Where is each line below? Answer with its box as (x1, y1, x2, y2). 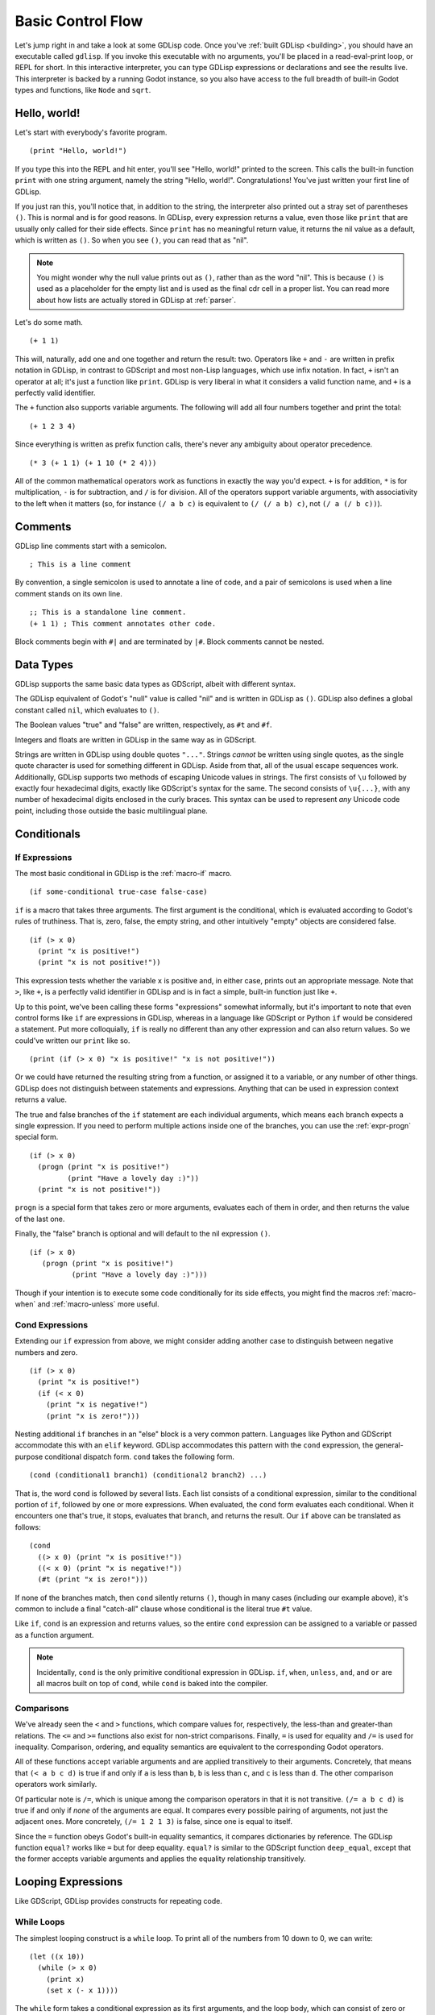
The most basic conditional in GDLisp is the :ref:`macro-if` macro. (14, 869, 233, 878)
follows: (14, 1522, 41, 1531)
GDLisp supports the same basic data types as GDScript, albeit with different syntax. (14, 679, 296, 688)
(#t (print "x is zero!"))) (37, 1575, 149, 1584)
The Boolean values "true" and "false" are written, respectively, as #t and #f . (14, 720, 273, 729)
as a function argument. (14, 1630, 94, 1639)
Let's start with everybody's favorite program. (14, 127, 168, 137)
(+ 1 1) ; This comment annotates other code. (29, 619, 217, 628)
